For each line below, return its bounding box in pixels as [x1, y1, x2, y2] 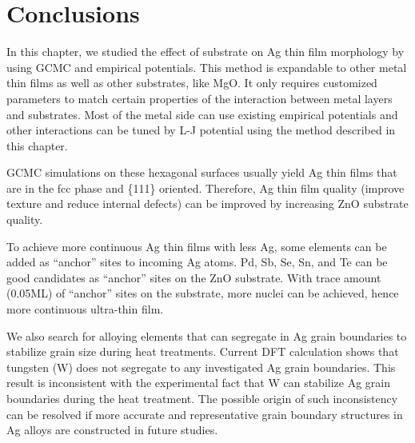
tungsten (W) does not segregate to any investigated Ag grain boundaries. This [6, 358, 396, 375]
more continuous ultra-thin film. [6, 301, 164, 317]
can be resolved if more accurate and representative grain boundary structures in [6, 405, 403, 422]
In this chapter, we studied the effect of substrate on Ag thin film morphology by [6, 43, 405, 60]
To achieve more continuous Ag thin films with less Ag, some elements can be [6, 237, 387, 254]
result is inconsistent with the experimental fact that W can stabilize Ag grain [6, 374, 390, 391]
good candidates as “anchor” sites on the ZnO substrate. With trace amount [6, 269, 381, 285]
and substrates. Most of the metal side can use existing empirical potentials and [6, 106, 398, 122]
